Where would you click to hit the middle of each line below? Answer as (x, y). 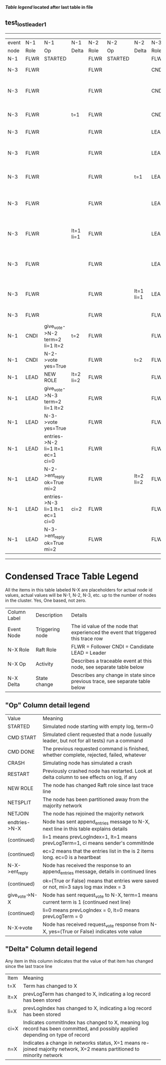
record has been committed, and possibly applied (81, 1028)
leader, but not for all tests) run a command (93, 741)
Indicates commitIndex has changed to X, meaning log (86, 1022)
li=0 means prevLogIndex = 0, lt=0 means (91, 910)
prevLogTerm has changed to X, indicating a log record (87, 994)
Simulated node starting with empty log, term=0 (98, 726)
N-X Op (17, 664)
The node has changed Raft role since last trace (98, 785)
